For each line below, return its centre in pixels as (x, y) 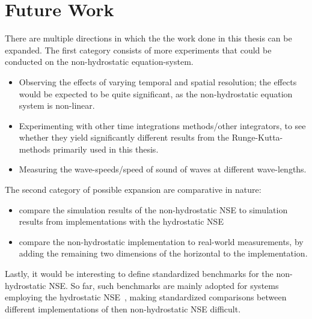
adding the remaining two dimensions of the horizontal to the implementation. (163, 253)
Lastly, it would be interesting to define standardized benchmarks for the (139, 274)
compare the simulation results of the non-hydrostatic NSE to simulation (153, 209)
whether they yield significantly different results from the (124, 137)
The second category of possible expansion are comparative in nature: (133, 190)
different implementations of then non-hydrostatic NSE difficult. (123, 308)
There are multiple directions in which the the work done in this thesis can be (148, 38)
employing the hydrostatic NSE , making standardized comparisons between (146, 297)
